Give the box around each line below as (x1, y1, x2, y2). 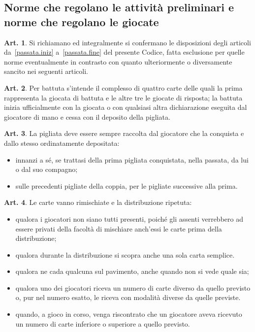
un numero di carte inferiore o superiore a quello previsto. (15, 318, 190, 329)
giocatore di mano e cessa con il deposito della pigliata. (4, 111, 170, 122)
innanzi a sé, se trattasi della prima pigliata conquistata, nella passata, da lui (15, 154, 249, 165)
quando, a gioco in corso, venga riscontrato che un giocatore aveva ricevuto (15, 309, 242, 319)
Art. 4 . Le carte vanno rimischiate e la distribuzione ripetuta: (4, 197, 192, 207)
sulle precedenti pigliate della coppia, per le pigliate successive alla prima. (15, 180, 238, 191)
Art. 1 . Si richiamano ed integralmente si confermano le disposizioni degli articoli (4, 37, 251, 47)
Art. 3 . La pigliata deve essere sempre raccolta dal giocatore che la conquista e (4, 128, 244, 138)
